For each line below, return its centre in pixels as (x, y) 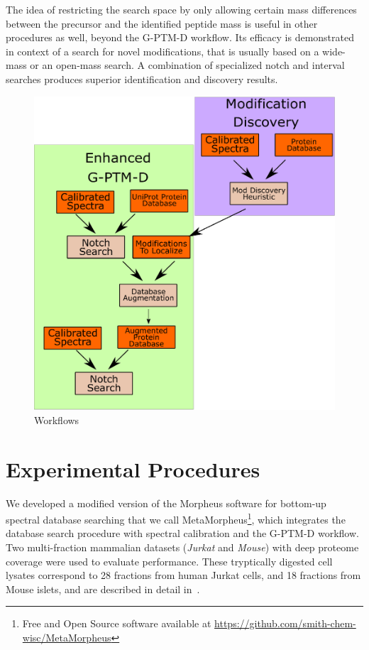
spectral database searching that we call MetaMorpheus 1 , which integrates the (176, 518)
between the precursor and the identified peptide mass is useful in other (162, 23)
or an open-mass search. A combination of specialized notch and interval (187, 65)
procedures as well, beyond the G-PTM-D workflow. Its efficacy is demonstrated (180, 37)
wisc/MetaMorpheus (67, 637)
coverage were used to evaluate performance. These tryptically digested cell (169, 561)
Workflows (57, 419)
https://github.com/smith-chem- (285, 623)
